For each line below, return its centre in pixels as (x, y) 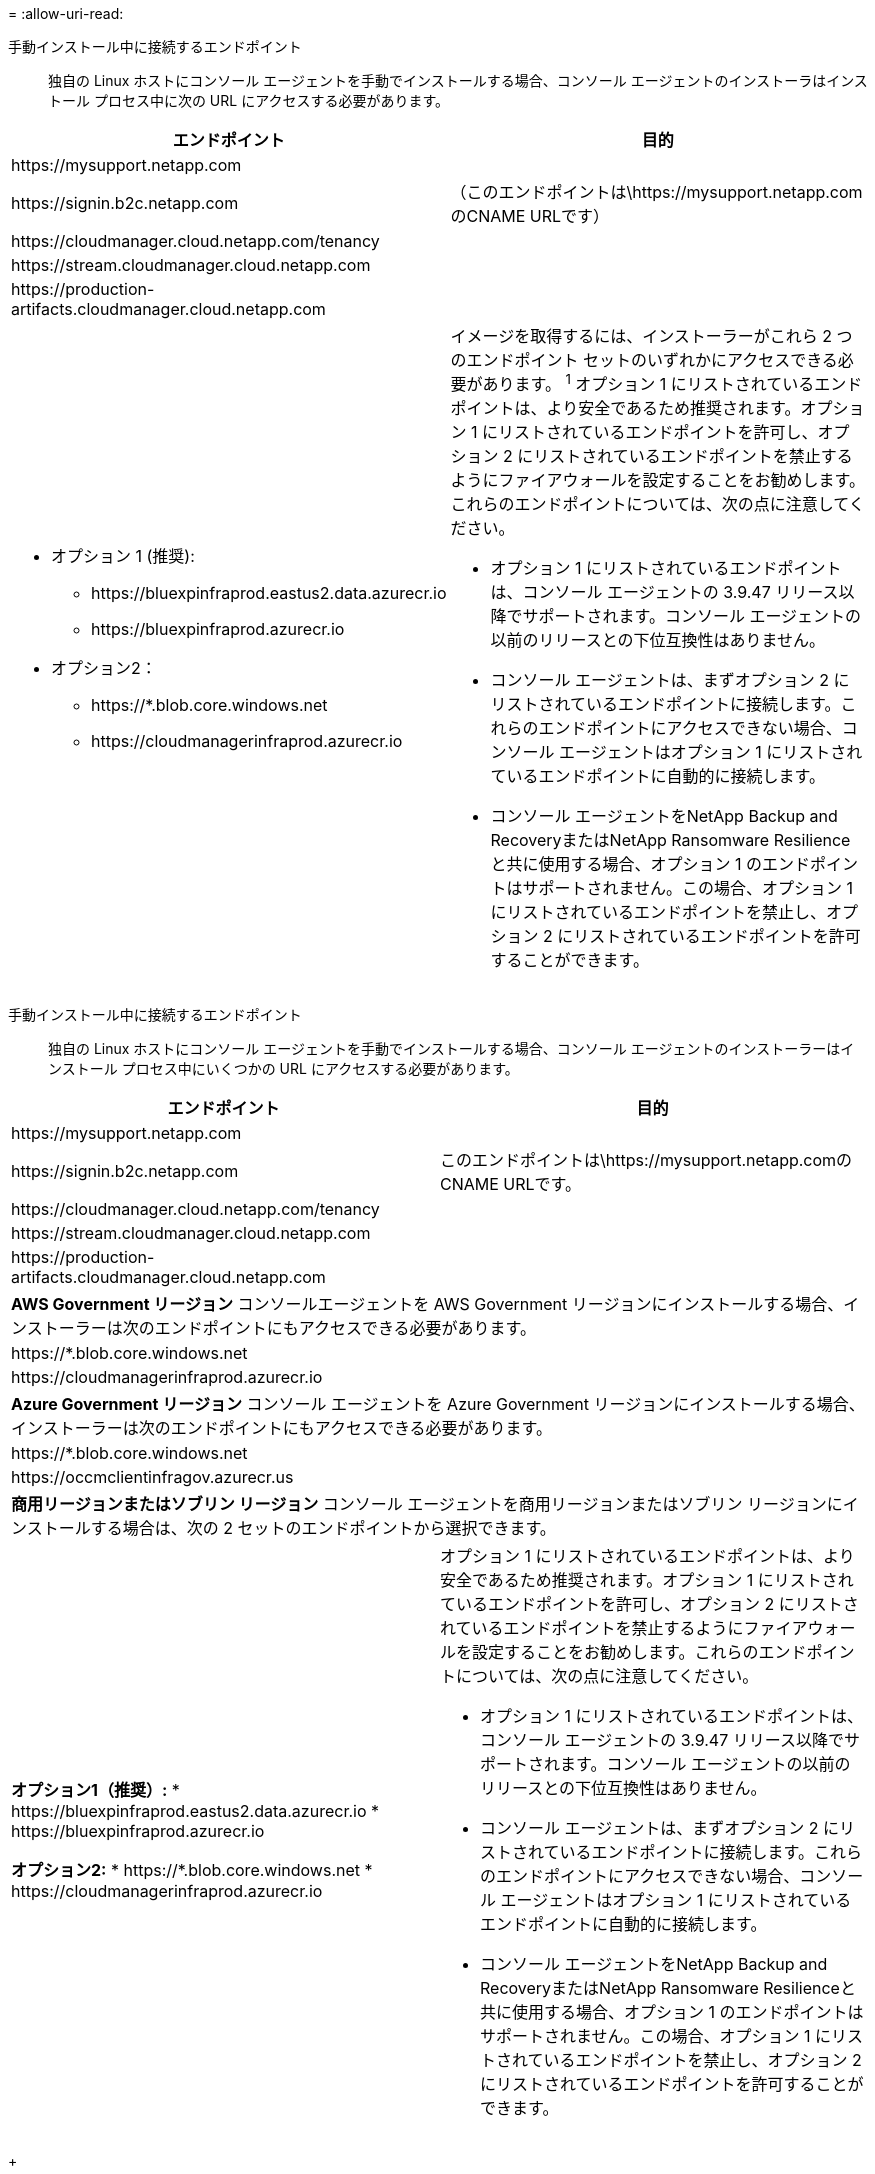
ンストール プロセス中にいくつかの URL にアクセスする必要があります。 (283, 1069)
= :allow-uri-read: (66, 13)
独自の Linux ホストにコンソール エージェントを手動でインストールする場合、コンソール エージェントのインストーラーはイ (451, 1049)
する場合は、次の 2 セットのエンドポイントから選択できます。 (323, 1528)
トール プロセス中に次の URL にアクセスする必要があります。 (249, 100)
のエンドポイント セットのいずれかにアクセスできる (644, 360)
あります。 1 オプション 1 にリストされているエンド (672, 383)
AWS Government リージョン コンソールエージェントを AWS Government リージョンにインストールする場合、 (427, 1304)
